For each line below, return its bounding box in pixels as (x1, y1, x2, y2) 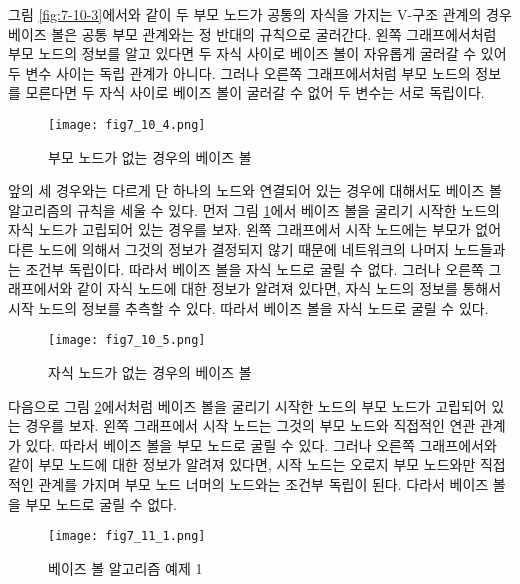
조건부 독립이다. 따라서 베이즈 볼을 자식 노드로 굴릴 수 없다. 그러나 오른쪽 (25, 258, 484, 279)
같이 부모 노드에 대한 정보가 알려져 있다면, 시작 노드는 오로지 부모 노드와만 (8, 454, 476, 475)
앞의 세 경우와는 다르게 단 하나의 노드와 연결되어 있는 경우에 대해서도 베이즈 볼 (8, 180, 502, 201)
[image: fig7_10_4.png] (48, 117, 206, 132)
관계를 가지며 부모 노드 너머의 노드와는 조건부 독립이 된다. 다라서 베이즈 (38, 474, 489, 494)
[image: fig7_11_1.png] (48, 529, 206, 544)
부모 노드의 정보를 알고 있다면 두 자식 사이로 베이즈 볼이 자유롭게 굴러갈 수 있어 (8, 43, 507, 64)
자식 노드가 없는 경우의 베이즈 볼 (48, 362, 252, 383)
